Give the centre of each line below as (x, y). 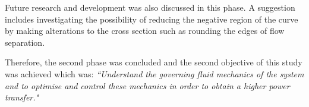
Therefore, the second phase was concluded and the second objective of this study (154, 62)
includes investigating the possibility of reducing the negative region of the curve (152, 19)
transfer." (22, 97)
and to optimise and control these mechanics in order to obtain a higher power (147, 85)
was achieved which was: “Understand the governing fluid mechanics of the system (154, 73)
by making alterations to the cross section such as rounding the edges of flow (145, 31)
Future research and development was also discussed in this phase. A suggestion (150, 7)
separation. (25, 42)
